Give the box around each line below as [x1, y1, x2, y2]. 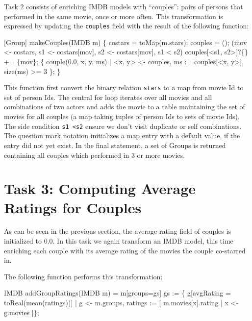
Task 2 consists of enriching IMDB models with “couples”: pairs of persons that [4, 1, 243, 11]
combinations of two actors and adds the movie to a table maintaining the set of [4, 101, 245, 112]
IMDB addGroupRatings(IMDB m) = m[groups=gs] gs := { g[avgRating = [4, 288, 231, 298]
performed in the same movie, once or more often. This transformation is [4, 11, 223, 21]
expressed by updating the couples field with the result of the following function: [4, 21, 249, 31]
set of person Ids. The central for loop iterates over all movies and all [4, 92, 212, 102]
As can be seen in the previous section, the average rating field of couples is [4, 226, 231, 236]
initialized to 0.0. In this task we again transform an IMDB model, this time [4, 236, 233, 246]
